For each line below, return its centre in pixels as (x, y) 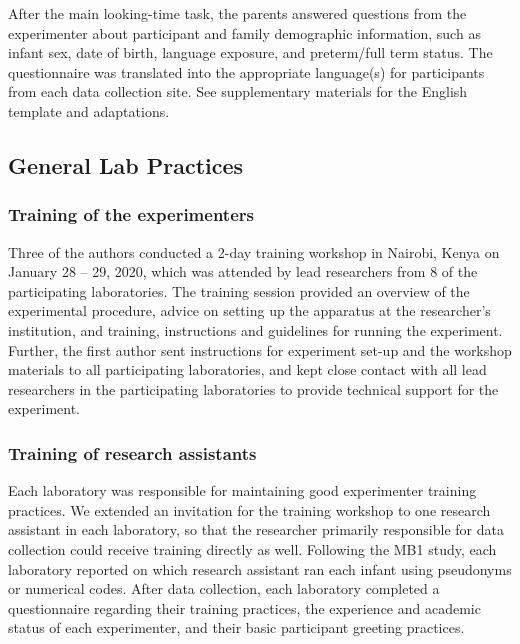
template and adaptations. (89, 110)
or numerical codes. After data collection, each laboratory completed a (224, 588)
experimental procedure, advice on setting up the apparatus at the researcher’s (249, 310)
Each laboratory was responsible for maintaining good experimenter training (242, 490)
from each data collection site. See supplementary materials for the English (238, 91)
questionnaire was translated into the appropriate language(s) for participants (246, 71)
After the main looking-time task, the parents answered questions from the (237, 13)
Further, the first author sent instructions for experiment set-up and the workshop (260, 349)
